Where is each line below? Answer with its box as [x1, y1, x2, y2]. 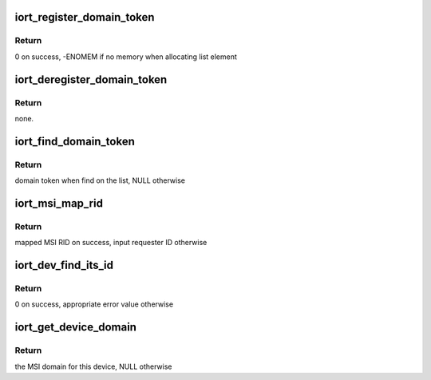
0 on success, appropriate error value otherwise [14, 299, 174, 309]
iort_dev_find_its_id [14, 259, 113, 272]
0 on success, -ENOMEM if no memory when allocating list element [14, 52, 237, 61]
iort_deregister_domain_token [14, 73, 168, 86]
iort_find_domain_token [14, 134, 136, 148]
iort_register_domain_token [14, 10, 155, 24]
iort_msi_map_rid [14, 196, 104, 210]
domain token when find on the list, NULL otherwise [14, 176, 185, 185]
